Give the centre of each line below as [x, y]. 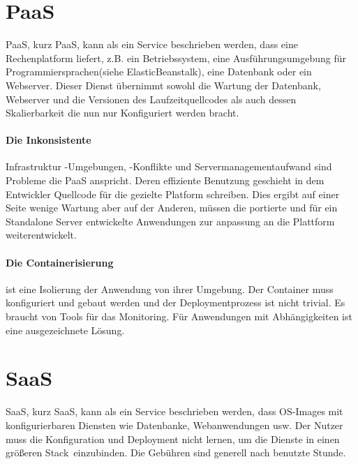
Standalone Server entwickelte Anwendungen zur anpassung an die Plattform [170, 221]
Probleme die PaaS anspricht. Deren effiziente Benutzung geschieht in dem [165, 180]
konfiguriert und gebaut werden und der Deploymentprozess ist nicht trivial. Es [176, 302]
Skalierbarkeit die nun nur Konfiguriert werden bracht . [122, 113]
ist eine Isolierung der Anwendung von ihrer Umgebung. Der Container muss [170, 289]
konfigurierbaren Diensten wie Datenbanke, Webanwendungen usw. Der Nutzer [174, 425]
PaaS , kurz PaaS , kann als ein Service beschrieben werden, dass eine [152, 44]
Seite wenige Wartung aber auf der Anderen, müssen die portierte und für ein [172, 208]
